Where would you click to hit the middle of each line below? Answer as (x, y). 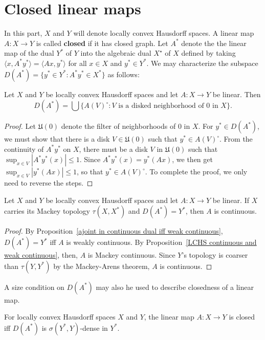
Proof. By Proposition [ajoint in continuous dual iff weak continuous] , (114, 231)
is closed (242, 317)
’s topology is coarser (215, 255)
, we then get (192, 159)
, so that (90, 172)
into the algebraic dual (116, 53)
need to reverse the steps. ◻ (49, 183)
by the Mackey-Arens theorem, (102, 266)
